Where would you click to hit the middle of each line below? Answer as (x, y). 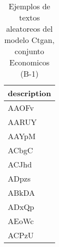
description (29, 93)
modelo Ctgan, (29, 40)
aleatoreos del (29, 29)
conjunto (29, 51)
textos (29, 17)
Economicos (29, 62)
